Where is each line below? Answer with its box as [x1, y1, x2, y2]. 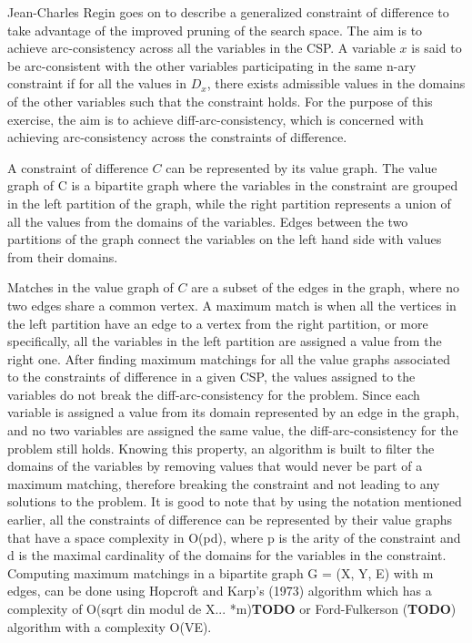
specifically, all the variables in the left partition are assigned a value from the [7, 332, 442, 351]
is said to [411, 38, 462, 57]
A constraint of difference [7, 158, 148, 177]
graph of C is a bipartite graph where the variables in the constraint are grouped [7, 176, 458, 195]
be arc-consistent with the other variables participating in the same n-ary [7, 56, 417, 75]
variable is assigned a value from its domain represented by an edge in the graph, [7, 403, 459, 422]
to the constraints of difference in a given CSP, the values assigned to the [7, 367, 416, 386]
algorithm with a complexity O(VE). [7, 617, 212, 636]
